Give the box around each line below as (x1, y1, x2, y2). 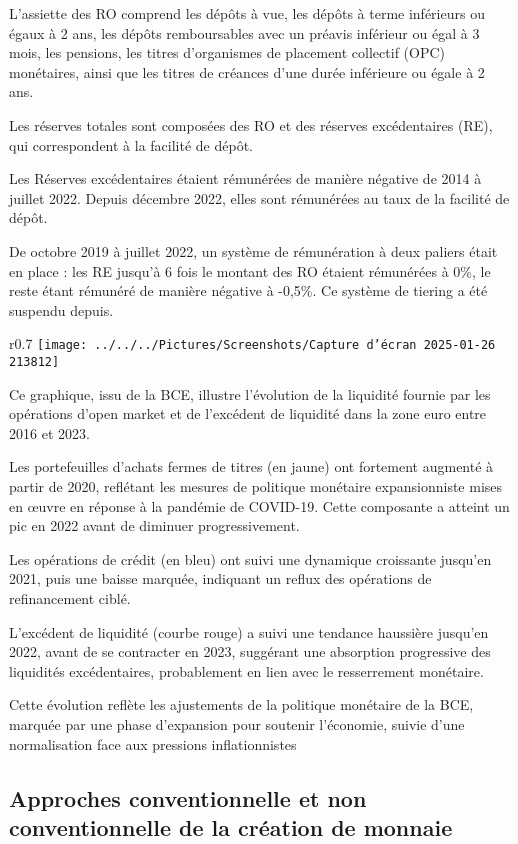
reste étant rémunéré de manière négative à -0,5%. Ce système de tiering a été (9, 280, 488, 301)
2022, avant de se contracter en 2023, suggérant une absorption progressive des (9, 641, 491, 662)
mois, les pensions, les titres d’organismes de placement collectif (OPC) (9, 42, 446, 63)
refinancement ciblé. (9, 587, 131, 608)
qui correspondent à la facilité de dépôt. (9, 134, 254, 155)
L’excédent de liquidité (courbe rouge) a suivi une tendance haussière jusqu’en (9, 621, 489, 642)
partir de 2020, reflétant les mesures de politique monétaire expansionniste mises (9, 476, 503, 496)
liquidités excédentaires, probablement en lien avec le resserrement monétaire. (9, 660, 484, 681)
